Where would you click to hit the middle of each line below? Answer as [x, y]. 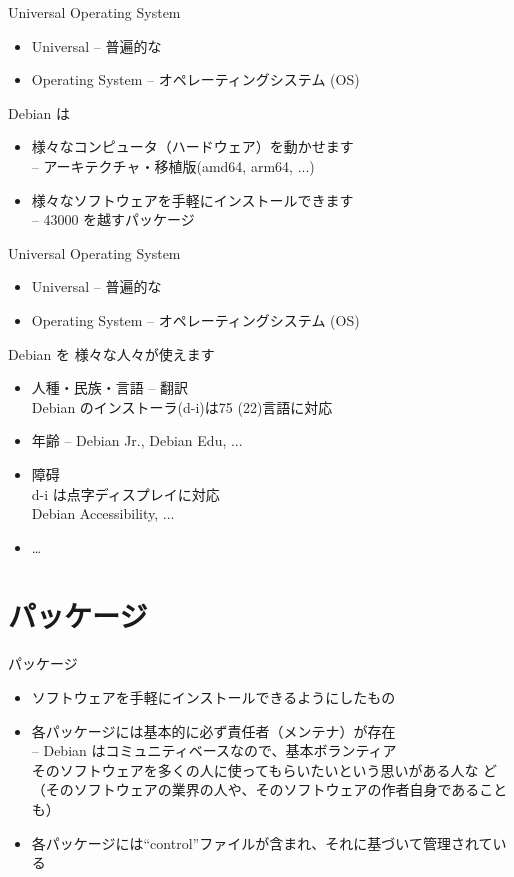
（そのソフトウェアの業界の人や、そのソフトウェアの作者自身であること [269, 789]
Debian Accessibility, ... [103, 513]
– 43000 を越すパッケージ [113, 219]
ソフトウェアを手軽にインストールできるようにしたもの [213, 697]
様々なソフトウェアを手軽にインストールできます [192, 199]
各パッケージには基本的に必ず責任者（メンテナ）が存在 [213, 730]
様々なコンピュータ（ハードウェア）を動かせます [192, 146]
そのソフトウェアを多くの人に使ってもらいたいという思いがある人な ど [264, 769]
